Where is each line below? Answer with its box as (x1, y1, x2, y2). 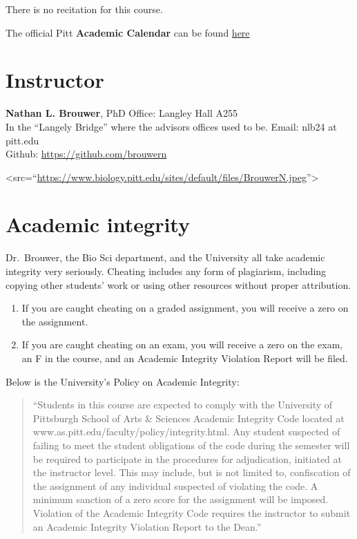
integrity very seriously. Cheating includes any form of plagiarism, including (6, 264, 327, 278)
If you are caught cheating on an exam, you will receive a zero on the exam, (21, 337, 343, 352)
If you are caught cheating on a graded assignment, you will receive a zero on (21, 301, 349, 315)
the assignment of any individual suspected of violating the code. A (32, 478, 318, 493)
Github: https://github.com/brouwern (6, 146, 167, 161)
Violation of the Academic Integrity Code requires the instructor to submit (32, 505, 351, 520)
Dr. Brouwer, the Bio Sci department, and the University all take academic (6, 250, 325, 265)
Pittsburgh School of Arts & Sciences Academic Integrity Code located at (32, 410, 345, 425)
